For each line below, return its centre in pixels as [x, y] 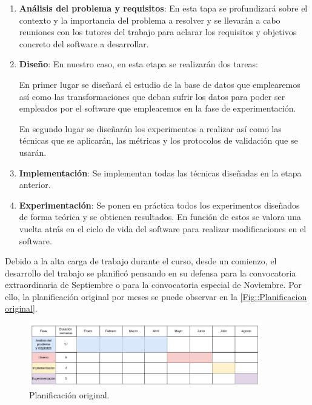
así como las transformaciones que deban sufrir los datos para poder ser [152, 96]
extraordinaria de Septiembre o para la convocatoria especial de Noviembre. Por [153, 285]
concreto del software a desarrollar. [84, 43]
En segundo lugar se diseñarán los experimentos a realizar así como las [150, 128]
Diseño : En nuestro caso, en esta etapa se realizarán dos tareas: [138, 64]
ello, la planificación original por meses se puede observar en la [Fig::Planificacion [156, 296]
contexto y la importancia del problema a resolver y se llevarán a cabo [150, 20]
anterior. [35, 185]
